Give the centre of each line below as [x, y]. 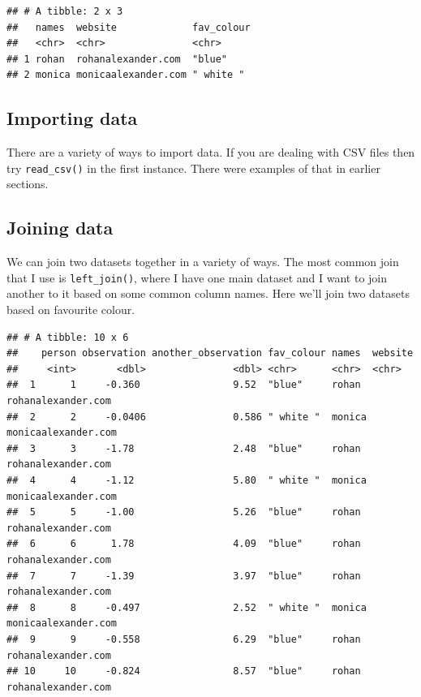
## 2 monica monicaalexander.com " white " [126, 75]
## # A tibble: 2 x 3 [65, 11]
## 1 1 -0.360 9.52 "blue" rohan [184, 385]
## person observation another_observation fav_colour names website [210, 353]
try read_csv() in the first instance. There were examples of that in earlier [193, 168]
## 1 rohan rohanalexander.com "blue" [117, 59]
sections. [28, 184]
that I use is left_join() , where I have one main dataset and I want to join [197, 277]
